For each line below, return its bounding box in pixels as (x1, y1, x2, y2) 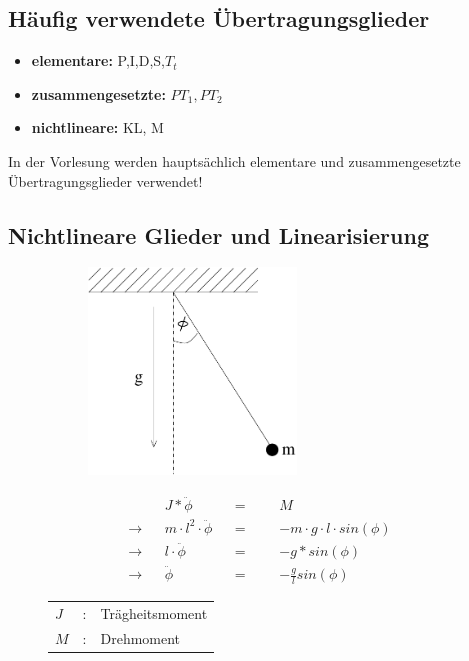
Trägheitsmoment (100, 602, 208, 623)
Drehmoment (100, 627, 181, 648)
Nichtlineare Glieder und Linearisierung (8, 219, 429, 250)
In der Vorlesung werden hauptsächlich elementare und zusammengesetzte (8, 150, 461, 171)
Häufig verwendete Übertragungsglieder (8, 3, 430, 34)
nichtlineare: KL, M (31, 117, 164, 138)
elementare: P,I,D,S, (31, 50, 166, 71)
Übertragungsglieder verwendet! (8, 170, 203, 191)
